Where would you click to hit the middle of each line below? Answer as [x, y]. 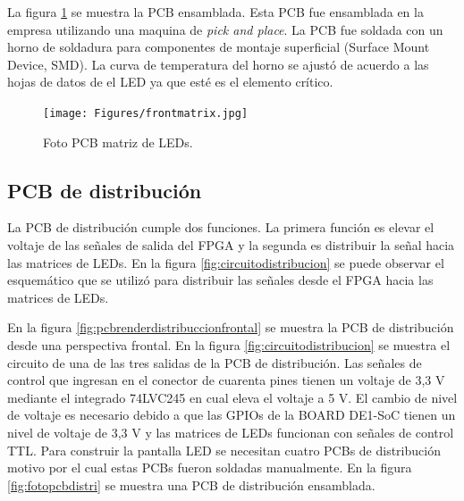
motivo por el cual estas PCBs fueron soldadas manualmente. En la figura [210, 468]
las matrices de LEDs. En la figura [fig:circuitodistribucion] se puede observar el [226, 262]
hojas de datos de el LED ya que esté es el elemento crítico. [170, 82]
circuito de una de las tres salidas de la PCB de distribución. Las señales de [215, 362]
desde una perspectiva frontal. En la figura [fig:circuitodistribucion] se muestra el [229, 344]
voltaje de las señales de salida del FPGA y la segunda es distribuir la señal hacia [231, 245]
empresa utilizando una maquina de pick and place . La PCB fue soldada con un [225, 29]
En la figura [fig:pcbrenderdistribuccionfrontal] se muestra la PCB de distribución [231, 327]
